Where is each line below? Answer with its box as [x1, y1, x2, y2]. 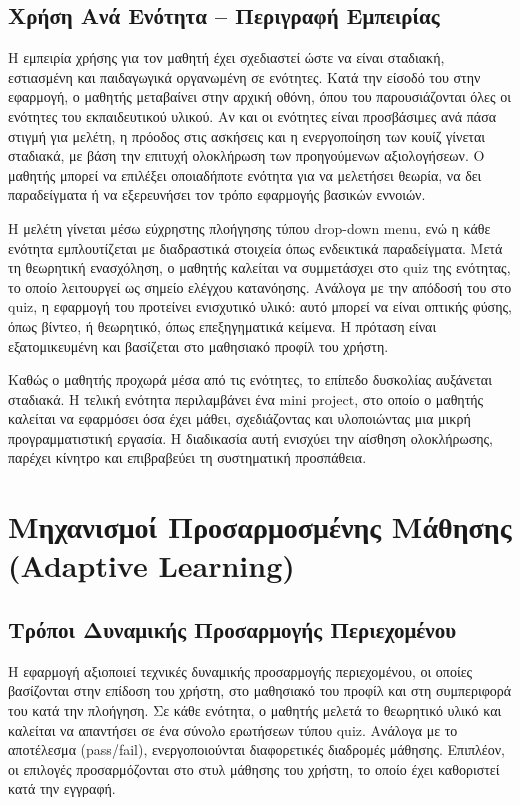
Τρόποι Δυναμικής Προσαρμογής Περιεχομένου [8, 614, 457, 645]
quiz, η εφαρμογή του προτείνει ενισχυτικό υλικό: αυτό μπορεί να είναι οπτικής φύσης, [8, 296, 512, 317]
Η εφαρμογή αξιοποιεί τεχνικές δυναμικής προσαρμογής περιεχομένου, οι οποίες [8, 660, 473, 681]
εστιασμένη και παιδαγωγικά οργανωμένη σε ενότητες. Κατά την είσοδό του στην [8, 66, 481, 87]
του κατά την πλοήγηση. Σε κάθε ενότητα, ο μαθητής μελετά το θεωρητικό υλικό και [8, 700, 502, 721]
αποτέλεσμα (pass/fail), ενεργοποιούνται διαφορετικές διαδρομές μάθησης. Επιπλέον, [8, 739, 505, 760]
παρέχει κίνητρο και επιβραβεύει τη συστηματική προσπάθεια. [8, 447, 367, 468]
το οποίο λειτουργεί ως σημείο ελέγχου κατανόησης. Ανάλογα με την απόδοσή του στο [8, 276, 512, 297]
